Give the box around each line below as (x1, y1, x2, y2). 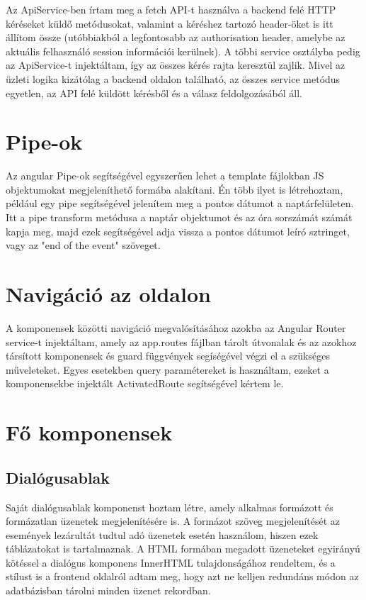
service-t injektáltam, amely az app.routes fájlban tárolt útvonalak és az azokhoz (6, 334, 357, 349)
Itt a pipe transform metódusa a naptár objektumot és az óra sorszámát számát (6, 210, 353, 225)
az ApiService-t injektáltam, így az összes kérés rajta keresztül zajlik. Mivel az (6, 57, 345, 72)
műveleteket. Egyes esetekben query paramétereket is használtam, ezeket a (6, 362, 329, 377)
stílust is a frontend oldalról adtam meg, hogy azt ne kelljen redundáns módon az (6, 569, 359, 584)
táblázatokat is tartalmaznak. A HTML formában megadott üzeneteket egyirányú (6, 541, 360, 556)
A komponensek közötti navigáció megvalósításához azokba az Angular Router (6, 320, 346, 335)
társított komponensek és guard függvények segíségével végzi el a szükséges (6, 348, 330, 363)
